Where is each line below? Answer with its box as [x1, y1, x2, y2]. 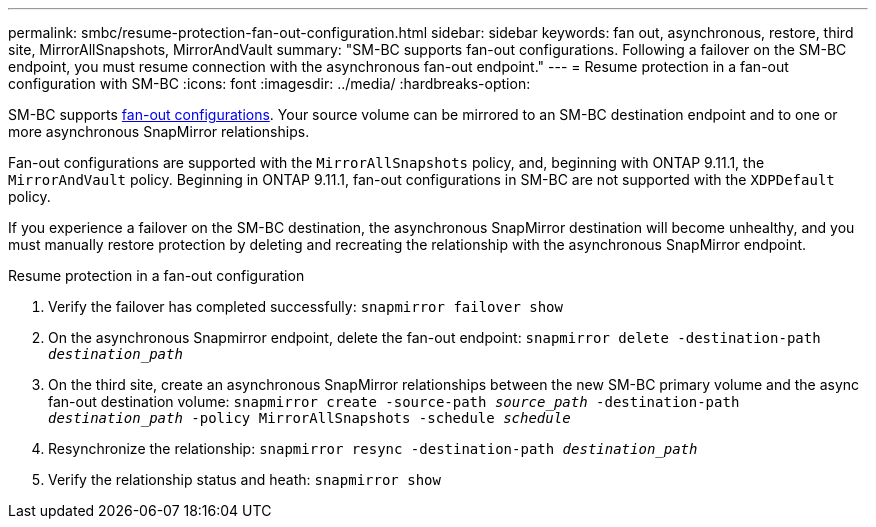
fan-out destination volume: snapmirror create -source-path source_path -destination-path [48, 393, 740, 410]
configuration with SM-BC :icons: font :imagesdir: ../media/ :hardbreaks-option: [8, 75, 531, 92]
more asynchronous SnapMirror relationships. [8, 123, 310, 140]
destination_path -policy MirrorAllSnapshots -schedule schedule [48, 410, 571, 426]
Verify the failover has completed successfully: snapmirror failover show [48, 298, 563, 315]
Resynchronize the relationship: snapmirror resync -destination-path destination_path [48, 440, 698, 457]
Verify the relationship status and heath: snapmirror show [48, 471, 441, 488]
